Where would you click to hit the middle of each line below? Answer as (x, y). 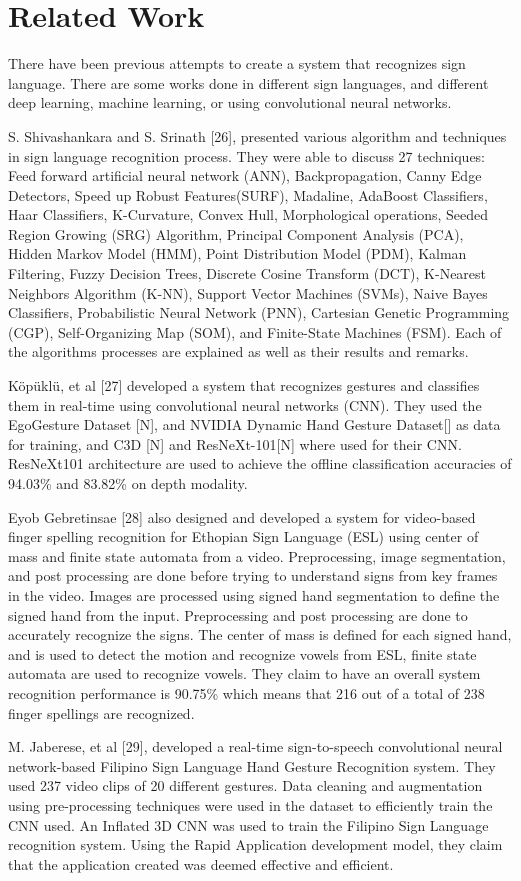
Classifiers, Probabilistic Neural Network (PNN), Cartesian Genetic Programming (259, 312)
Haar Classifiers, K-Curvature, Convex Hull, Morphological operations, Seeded (248, 214)
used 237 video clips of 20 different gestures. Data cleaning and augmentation (245, 785)
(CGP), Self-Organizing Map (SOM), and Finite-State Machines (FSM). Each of (255, 331)
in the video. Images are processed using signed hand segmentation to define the (254, 594)
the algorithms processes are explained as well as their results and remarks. (238, 351)
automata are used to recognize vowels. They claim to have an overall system (244, 673)
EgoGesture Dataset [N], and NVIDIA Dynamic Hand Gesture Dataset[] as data (254, 424)
